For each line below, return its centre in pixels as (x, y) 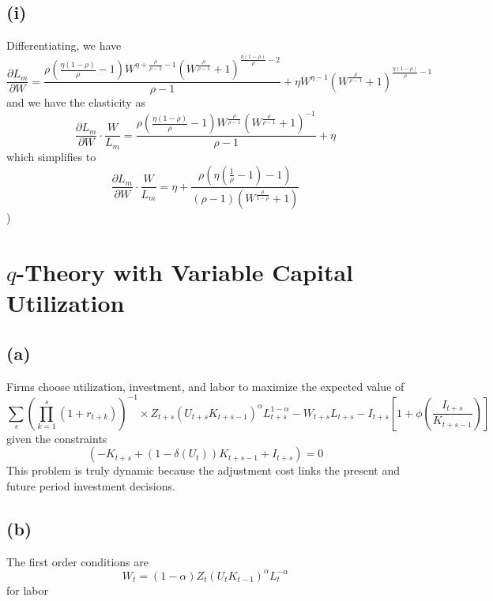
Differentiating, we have (64, 45)
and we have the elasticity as (76, 102)
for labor (27, 590)
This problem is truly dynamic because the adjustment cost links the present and (203, 470)
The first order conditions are (77, 561)
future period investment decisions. (91, 486)
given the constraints (57, 438)
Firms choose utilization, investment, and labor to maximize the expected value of (205, 386)
